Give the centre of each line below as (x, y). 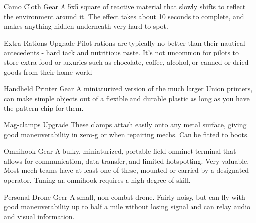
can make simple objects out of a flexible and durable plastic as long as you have (127, 98)
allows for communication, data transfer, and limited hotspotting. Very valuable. (127, 160)
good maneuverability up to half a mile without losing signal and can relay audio (127, 206)
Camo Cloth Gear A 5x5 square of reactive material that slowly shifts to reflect (125, 6)
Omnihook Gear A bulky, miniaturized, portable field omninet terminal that (120, 151)
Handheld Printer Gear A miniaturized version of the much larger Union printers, (128, 88)
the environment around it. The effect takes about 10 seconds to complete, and (124, 16)
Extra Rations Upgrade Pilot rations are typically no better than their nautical (125, 42)
